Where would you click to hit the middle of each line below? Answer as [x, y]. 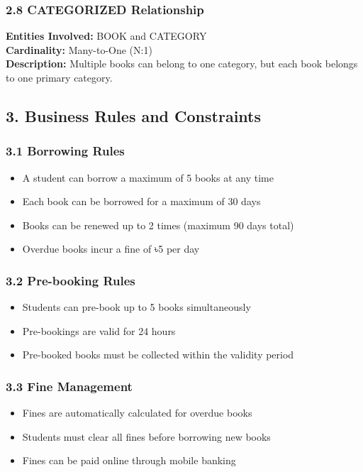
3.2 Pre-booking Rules [71, 280]
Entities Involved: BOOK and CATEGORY [106, 36]
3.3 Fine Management [69, 386]
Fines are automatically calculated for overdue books [137, 413]
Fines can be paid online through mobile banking [129, 460]
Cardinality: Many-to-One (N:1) [79, 49]
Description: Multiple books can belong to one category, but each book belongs [182, 64]
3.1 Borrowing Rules [65, 151]
